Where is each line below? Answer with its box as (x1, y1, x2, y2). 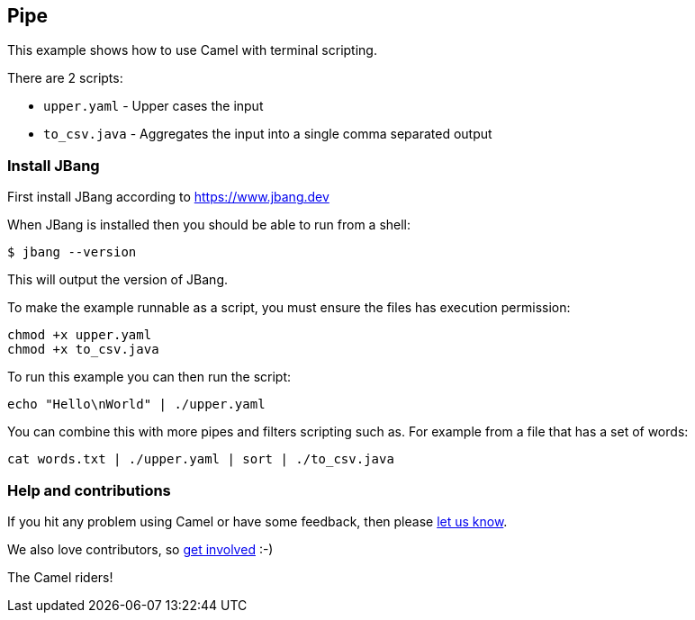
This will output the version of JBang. (7, 272, 229, 288)
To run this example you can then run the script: (7, 369, 292, 385)
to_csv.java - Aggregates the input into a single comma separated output (43, 126, 492, 142)
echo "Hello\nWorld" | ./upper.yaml (7, 397, 266, 412)
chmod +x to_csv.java (7, 342, 159, 357)
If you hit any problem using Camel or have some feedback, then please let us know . (7, 513, 508, 529)
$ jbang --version (7, 245, 137, 260)
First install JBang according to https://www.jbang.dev (7, 189, 329, 205)
